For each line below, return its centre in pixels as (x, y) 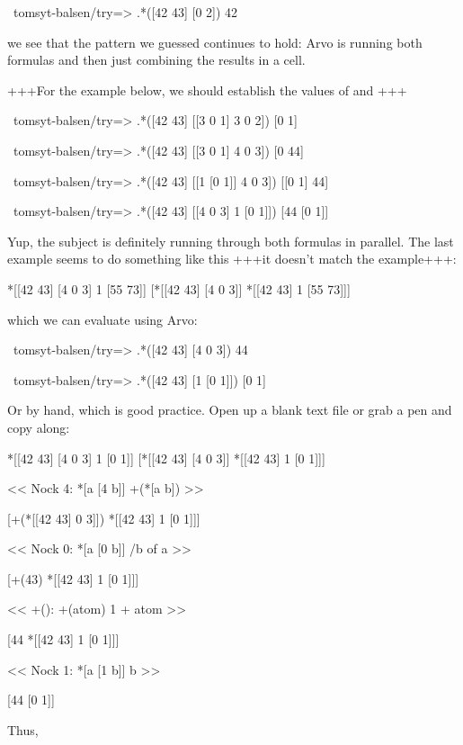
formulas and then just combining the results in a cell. (156, 60)
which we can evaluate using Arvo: (102, 319)
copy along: (39, 427)
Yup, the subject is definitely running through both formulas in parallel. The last (231, 241)
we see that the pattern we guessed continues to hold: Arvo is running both (215, 42)
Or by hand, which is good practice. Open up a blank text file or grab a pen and (230, 410)
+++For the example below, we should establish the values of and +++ (207, 90)
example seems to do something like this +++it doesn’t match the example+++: (232, 259)
